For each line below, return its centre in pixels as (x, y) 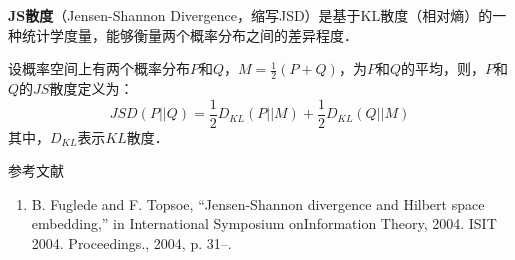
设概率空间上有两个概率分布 (99, 68)
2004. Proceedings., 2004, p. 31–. (131, 243)
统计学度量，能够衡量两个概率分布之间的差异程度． (189, 34)
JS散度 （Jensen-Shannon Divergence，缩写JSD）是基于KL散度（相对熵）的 (250, 15)
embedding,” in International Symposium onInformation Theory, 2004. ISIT (264, 223)
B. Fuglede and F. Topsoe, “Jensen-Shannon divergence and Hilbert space (258, 203)
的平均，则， (442, 68)
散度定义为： (91, 88)
